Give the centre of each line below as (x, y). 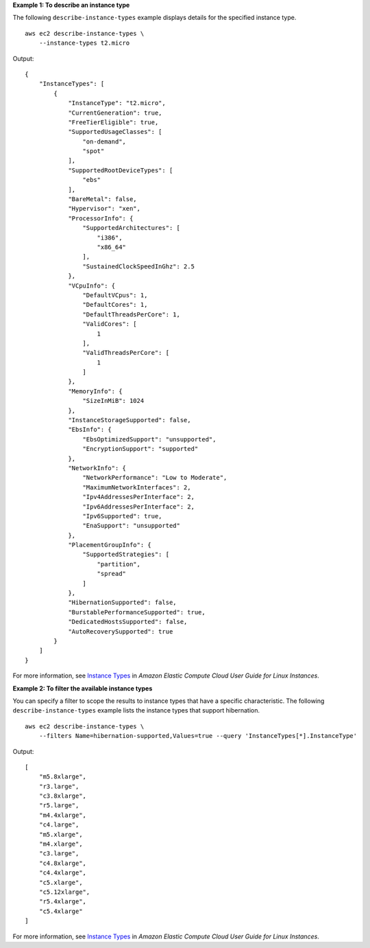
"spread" (112, 574)
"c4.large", (59, 825)
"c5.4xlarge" (61, 911)
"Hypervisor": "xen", (104, 209)
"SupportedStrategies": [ (126, 555)
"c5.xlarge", (61, 882)
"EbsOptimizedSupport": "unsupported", (149, 439)
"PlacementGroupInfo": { (110, 545)
